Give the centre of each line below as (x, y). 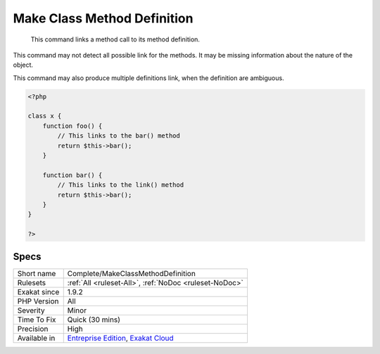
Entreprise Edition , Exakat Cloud (120, 338)
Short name (37, 273)
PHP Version (38, 301)
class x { (45, 116)
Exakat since (38, 291)
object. (23, 65)
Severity (31, 310)
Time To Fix (37, 320)
